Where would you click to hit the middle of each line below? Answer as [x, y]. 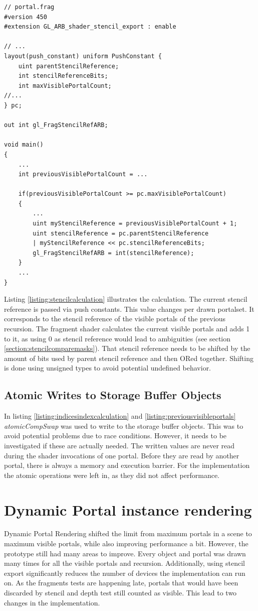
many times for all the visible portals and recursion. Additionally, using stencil [124, 563]
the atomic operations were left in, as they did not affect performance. [112, 475]
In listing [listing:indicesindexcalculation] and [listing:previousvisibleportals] [120, 416]
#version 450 [26, 17]
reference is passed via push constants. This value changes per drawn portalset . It [129, 309]
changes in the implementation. [52, 602]
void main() [24, 145]
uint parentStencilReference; [69, 66]
